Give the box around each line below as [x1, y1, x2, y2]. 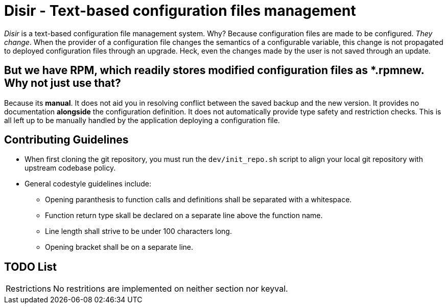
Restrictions [6, 283, 51, 294]
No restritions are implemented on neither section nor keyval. [53, 283, 288, 294]
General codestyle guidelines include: [25, 179, 151, 188]
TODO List [4, 260, 57, 273]
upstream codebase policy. [25, 163, 116, 173]
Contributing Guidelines [4, 133, 129, 147]
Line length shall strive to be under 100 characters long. [45, 227, 232, 236]
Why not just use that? [4, 77, 121, 90]
